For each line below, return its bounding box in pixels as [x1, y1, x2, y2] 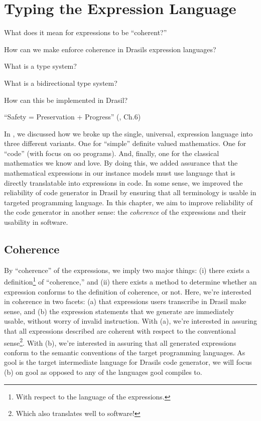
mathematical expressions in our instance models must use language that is [4, 168, 235, 178]
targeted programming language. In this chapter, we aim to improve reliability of [4, 197, 253, 207]
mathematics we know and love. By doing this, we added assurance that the [4, 158, 238, 168]
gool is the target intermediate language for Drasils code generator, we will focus [4, 357, 252, 367]
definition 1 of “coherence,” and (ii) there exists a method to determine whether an [4, 275, 257, 287]
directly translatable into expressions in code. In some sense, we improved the [4, 177, 243, 188]
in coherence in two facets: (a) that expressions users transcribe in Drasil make [4, 296, 246, 307]
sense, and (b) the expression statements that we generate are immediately [4, 306, 234, 316]
